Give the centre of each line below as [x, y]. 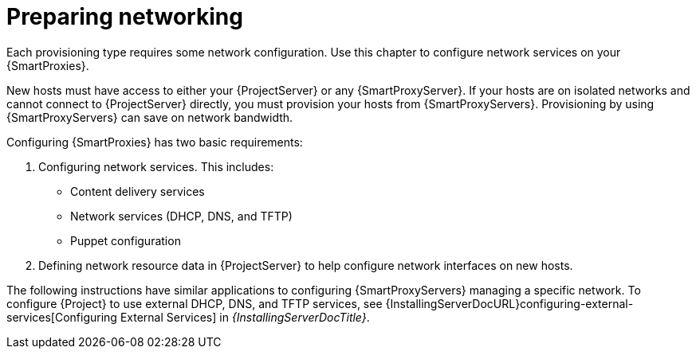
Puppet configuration [126, 240]
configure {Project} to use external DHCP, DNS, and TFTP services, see [195, 303]
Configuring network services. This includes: [156, 166]
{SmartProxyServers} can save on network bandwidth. [150, 117]
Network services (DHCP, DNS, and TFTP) [181, 216]
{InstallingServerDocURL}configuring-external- [509, 303]
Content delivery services [138, 191]
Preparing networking [125, 17]
